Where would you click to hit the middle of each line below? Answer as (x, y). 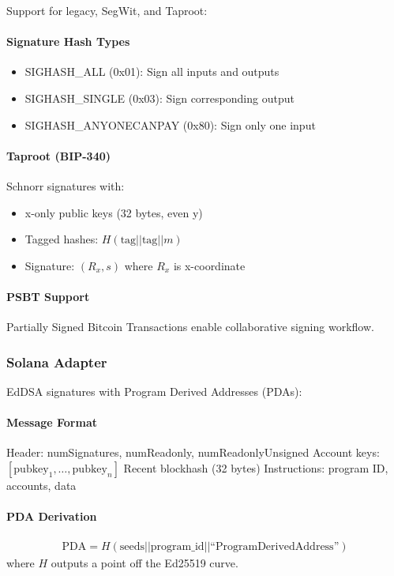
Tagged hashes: (62, 239)
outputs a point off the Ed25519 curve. (144, 563)
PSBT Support (48, 296)
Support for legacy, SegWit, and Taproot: (107, 10)
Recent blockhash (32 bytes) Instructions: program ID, (256, 467)
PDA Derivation (52, 516)
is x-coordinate (209, 265)
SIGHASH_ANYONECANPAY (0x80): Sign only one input (170, 124)
